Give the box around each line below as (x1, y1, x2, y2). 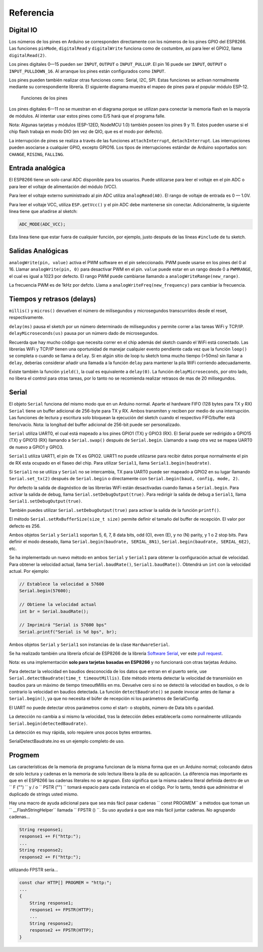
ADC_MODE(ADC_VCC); (19, 221, 66, 227)
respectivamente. (9, 314, 44, 320)
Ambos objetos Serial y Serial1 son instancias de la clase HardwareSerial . (9, 641, 170, 647)
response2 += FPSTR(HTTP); (29, 928, 94, 933)
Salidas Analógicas (9, 247, 69, 255)
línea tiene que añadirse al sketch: (9, 209, 78, 214)
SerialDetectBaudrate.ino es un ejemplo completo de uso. (9, 738, 125, 744)
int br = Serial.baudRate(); (19, 608, 89, 614)
